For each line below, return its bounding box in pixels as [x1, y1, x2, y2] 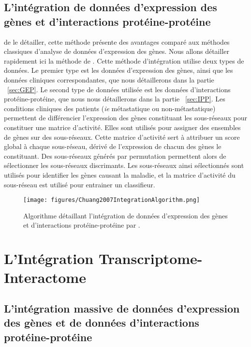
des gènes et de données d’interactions [4, 315, 199, 330]
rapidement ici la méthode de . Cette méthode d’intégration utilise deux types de [4, 55, 244, 66]
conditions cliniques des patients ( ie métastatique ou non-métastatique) [4, 103, 216, 113]
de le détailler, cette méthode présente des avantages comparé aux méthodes [4, 36, 230, 47]
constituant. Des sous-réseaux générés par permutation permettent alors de [4, 150, 226, 161]
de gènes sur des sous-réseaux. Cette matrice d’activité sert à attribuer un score [4, 132, 240, 142]
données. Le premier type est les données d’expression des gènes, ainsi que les [4, 65, 233, 75]
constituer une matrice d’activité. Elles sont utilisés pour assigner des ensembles [4, 122, 241, 132]
